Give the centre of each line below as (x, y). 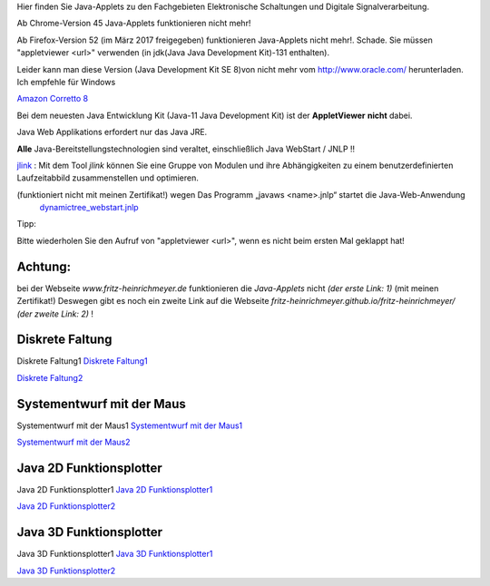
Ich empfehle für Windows (66, 82)
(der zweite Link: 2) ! (55, 314)
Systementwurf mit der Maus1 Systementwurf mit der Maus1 (130, 425)
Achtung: (44, 266)
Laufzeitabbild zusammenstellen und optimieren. (108, 178)
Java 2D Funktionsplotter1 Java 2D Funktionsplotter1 (115, 490)
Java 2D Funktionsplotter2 (66, 506)
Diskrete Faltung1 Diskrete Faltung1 (83, 361)
